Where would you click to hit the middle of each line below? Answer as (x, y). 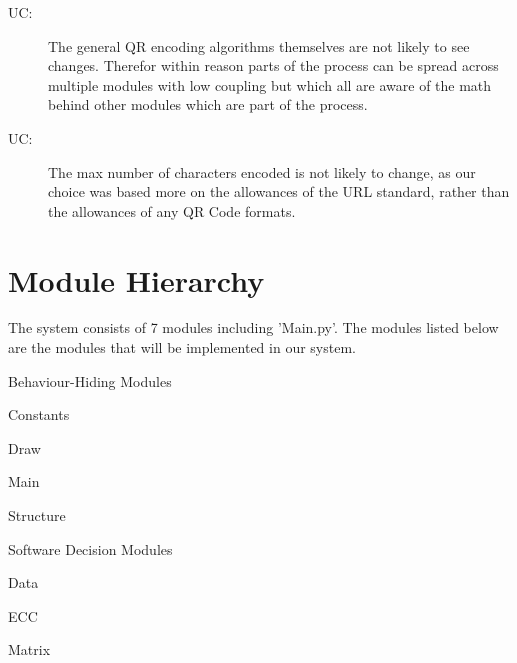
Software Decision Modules (90, 548)
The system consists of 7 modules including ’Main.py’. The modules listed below (253, 327)
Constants (39, 414)
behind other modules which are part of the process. (208, 104)
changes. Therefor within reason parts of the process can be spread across (273, 65)
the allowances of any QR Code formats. (172, 210)
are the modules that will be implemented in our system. (182, 347)
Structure (37, 515)
